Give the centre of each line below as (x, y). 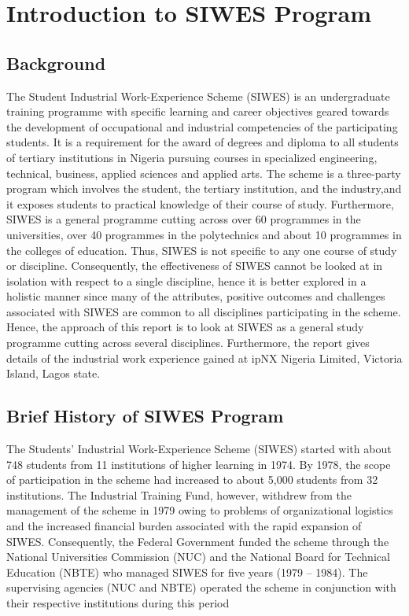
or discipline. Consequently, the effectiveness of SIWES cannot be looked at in (195, 266)
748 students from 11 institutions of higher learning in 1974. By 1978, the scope (199, 464)
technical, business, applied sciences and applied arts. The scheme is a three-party (204, 173)
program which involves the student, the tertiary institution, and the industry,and (204, 188)
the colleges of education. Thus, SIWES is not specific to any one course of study (202, 250)
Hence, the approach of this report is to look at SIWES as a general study (185, 327)
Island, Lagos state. (53, 373)
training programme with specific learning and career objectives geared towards (198, 111)
